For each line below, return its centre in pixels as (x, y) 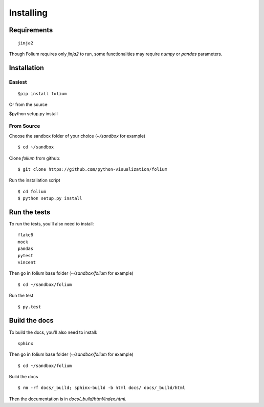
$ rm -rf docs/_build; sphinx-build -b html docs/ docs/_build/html (101, 388)
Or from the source (28, 104)
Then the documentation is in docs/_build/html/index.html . (68, 399)
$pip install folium (42, 93)
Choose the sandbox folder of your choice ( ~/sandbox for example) (77, 136)
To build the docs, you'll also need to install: (53, 332)
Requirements (31, 30)
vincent (27, 263)
